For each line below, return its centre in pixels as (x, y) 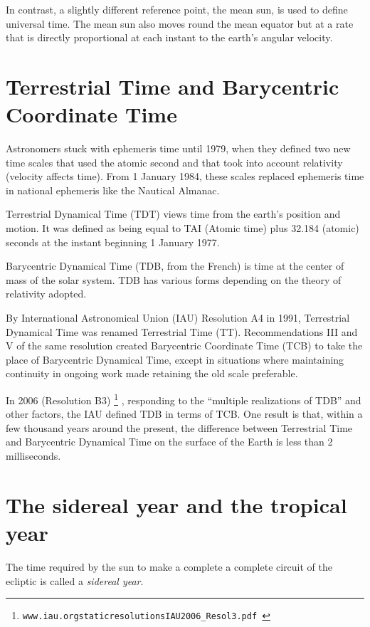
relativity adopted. (46, 294)
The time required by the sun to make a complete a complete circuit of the (169, 566)
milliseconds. (33, 456)
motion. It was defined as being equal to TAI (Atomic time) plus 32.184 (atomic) (183, 228)
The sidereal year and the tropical (176, 504)
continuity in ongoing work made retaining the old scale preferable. (152, 373)
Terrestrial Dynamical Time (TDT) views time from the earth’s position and (173, 214)
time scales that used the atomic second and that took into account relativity (174, 162)
